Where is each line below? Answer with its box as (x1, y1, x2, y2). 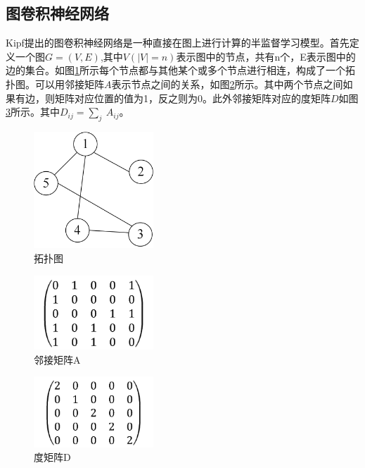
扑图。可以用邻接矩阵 (6, 76, 104, 91)
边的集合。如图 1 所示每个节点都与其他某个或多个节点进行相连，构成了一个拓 (6, 63, 355, 78)
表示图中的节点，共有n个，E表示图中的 (176, 49, 356, 63)
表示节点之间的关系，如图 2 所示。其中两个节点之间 (111, 76, 343, 91)
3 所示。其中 (6, 104, 60, 119)
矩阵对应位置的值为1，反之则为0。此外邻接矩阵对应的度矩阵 (54, 90, 331, 105)
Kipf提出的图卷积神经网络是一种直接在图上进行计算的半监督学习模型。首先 (6, 35, 350, 50)
